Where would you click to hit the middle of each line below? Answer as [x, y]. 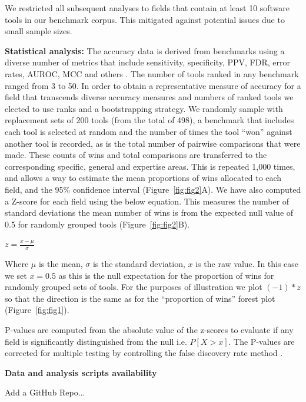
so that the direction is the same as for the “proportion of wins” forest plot [140, 298]
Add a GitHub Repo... [45, 392]
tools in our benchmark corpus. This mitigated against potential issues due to [145, 19]
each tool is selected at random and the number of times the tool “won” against [149, 131]
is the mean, [61, 264]
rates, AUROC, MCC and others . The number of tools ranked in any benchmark [152, 73]
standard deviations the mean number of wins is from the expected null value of [149, 212]
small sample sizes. [39, 31]
